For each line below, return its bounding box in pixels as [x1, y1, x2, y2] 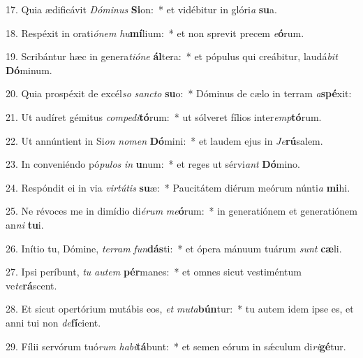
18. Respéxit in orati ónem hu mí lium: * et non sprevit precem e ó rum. [6, 25, 304, 40]
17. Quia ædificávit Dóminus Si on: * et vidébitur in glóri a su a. [6, 2, 277, 16]
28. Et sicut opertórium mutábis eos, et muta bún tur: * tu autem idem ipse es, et [6, 301, 354, 316]
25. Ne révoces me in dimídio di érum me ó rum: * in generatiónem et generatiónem [6, 203, 357, 218]
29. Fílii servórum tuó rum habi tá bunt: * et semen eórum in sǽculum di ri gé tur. [6, 338, 346, 353]
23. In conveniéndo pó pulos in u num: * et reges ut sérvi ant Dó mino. [6, 157, 300, 171]
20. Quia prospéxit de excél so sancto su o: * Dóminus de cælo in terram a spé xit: [6, 86, 352, 101]
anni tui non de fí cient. [6, 315, 101, 329]
